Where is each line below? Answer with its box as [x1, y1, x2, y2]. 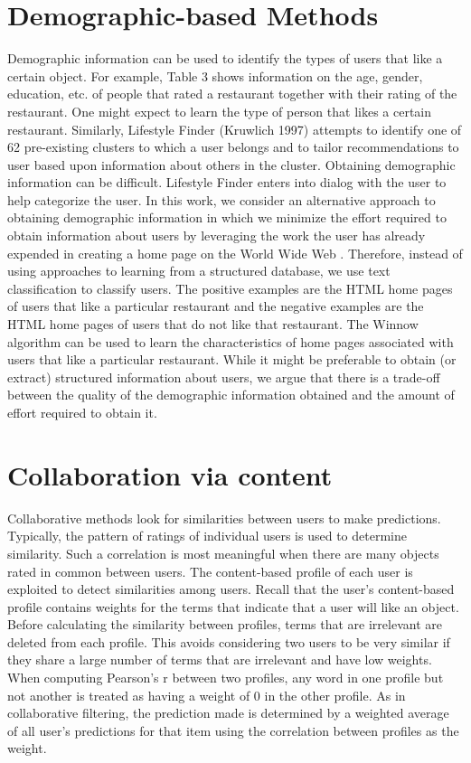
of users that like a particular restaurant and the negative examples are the [7, 297, 424, 316]
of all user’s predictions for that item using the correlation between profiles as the [7, 721, 459, 739]
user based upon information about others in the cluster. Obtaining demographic [7, 155, 456, 174]
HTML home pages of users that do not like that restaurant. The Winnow [7, 315, 419, 334]
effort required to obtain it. [7, 403, 157, 421]
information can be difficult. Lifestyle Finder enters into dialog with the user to [7, 173, 447, 192]
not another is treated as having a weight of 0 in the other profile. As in [7, 685, 406, 704]
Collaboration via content [7, 456, 333, 493]
